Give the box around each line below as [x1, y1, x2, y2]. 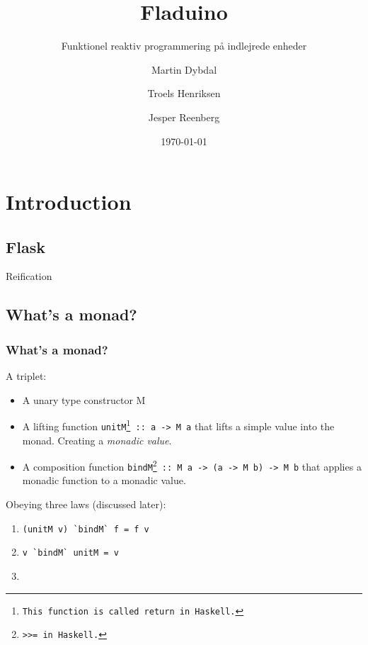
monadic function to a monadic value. [22, 473, 186, 488]
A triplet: [6, 369, 47, 383]
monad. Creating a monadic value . [22, 432, 172, 447]
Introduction [6, 187, 132, 216]
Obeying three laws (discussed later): [6, 497, 166, 512]
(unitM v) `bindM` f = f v [22, 524, 149, 534]
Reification [6, 269, 52, 284]
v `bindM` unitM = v [22, 548, 119, 559]
